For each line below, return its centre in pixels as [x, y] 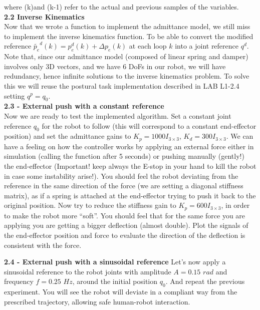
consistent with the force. [43, 245]
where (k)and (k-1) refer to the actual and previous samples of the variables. [121, 7]
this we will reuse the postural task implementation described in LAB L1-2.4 [122, 85]
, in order [235, 205]
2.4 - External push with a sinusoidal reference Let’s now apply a [115, 262]
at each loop [148, 46]
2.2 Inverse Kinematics [44, 16]
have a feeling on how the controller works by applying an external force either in [129, 146]
